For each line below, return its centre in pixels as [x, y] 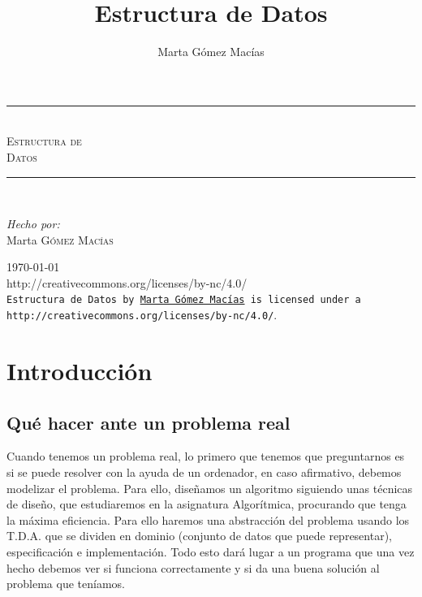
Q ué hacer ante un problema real [149, 422]
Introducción [80, 370]
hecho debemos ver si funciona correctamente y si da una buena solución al [193, 567]
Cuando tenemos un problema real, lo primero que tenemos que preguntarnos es [206, 456]
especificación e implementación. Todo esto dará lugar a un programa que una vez [211, 551]
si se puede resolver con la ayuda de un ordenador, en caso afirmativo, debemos [204, 472]
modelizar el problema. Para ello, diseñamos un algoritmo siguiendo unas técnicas [210, 488]
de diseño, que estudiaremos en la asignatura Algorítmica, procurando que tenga [207, 504]
